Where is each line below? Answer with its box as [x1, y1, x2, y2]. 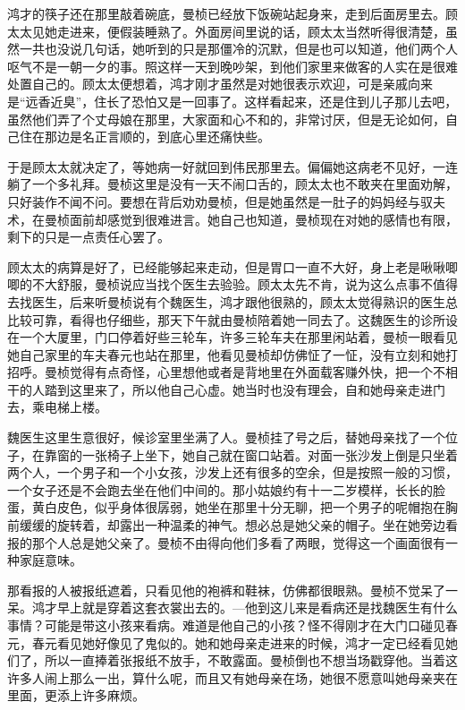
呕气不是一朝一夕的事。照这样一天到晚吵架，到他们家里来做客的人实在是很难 [7, 56, 458, 75]
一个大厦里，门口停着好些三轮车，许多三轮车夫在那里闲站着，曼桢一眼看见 [19, 328, 458, 346]
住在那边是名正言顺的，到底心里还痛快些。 [19, 127, 270, 146]
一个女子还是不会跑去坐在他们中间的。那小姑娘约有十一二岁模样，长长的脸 [7, 480, 445, 499]
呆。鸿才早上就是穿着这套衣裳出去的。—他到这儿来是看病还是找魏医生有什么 [7, 598, 458, 617]
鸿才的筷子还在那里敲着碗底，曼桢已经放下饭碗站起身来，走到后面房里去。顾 [7, 4, 458, 22]
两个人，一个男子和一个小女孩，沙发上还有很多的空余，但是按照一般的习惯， [7, 463, 458, 482]
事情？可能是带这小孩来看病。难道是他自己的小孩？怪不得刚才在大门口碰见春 [7, 616, 458, 634]
